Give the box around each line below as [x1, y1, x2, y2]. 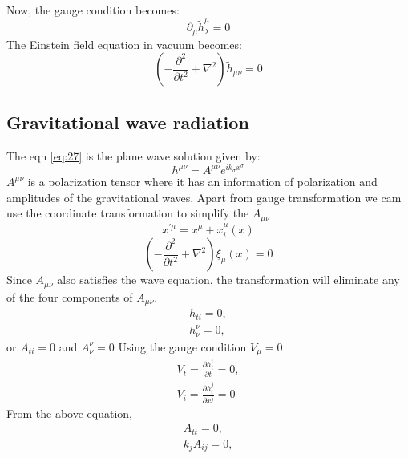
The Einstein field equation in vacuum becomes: [6, 35, 242, 52]
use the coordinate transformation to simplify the [6, 205, 249, 221]
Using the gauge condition [118, 338, 247, 355]
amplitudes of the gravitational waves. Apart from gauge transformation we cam [6, 188, 402, 205]
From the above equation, [6, 404, 132, 421]
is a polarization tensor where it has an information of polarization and [27, 173, 378, 190]
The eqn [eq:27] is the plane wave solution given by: [6, 147, 261, 164]
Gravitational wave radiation [6, 109, 249, 134]
